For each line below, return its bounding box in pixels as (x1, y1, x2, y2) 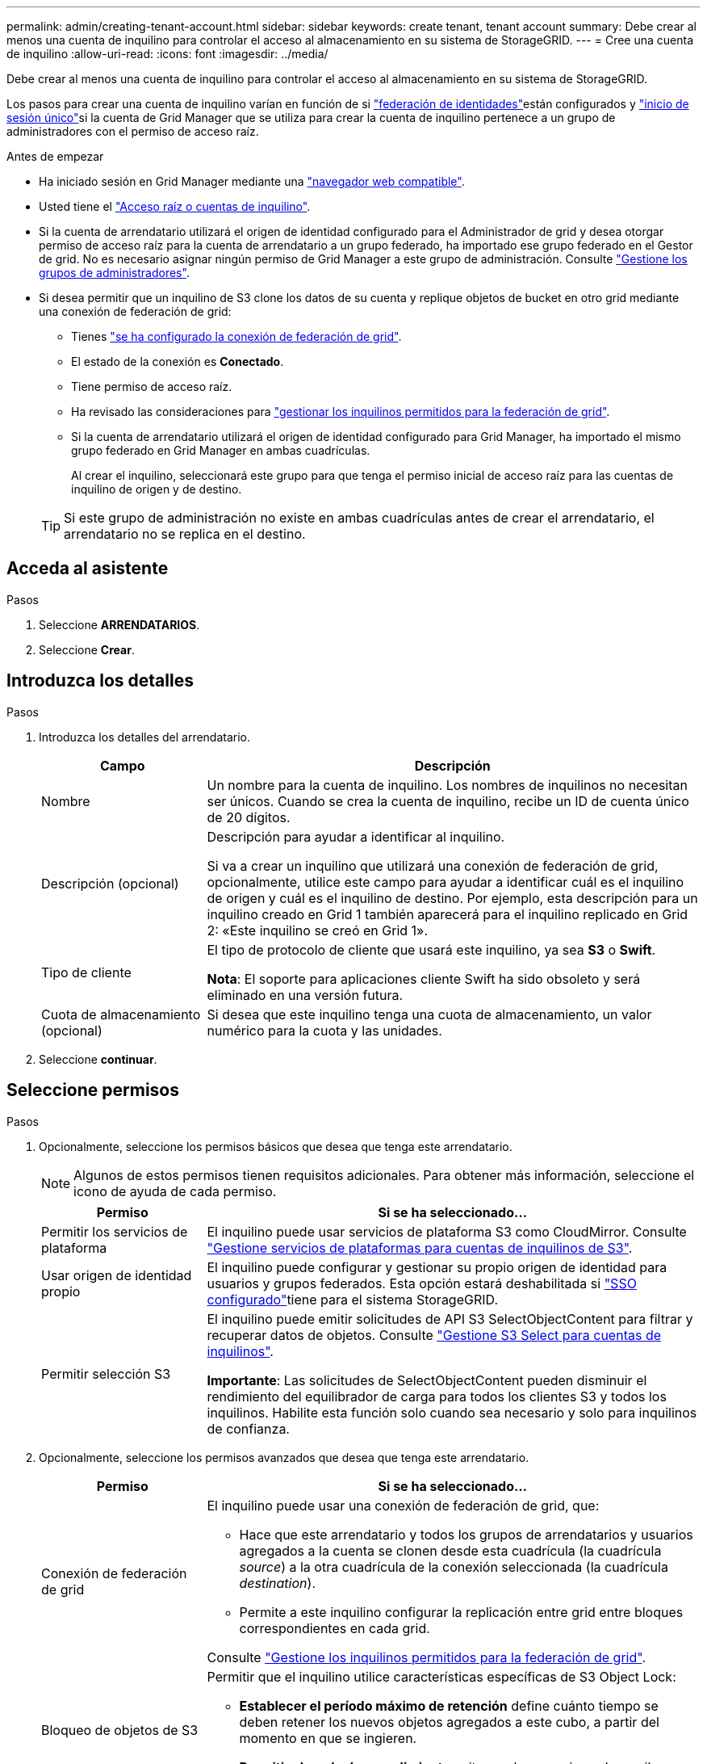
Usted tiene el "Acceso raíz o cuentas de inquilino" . (39, 199, 311, 213)
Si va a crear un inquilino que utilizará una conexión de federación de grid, (207, 857, 659, 874)
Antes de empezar (6, 149, 104, 163)
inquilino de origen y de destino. (71, 482, 242, 496)
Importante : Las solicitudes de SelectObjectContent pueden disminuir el (207, 1371, 647, 1388)
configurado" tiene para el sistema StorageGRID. (207, 1291, 498, 1308)
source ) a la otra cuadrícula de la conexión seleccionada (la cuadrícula (239, 1558, 668, 1575)
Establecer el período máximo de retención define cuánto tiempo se (239, 1697, 659, 1714)
